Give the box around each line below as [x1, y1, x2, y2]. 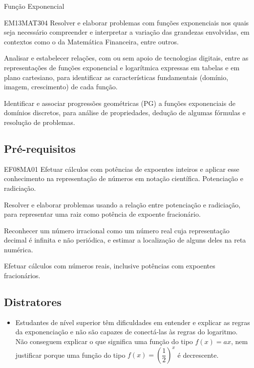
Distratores [4, 294, 62, 309]
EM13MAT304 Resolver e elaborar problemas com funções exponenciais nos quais [4, 17, 249, 27]
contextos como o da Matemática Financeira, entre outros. [4, 36, 179, 46]
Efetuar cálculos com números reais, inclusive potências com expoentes [4, 261, 215, 271]
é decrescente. [177, 349, 219, 360]
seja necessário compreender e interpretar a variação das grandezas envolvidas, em [4, 27, 250, 37]
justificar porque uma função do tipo [15, 349, 126, 360]
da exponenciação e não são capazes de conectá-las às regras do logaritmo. [15, 327, 238, 337]
